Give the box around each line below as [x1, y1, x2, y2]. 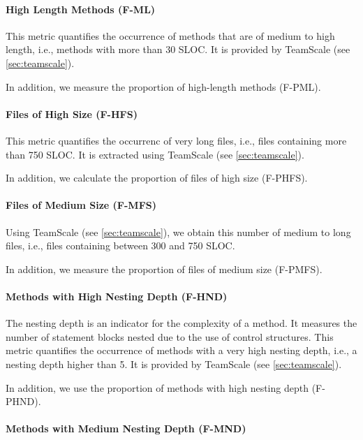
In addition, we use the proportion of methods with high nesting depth [6, 380, 309, 395]
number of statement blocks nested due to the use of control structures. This [6, 329, 334, 344]
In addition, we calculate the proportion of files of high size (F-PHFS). [6, 170, 308, 185]
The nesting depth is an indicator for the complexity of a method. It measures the [6, 316, 357, 330]
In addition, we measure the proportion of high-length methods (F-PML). [6, 79, 321, 94]
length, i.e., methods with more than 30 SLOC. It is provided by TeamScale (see [6, 42, 350, 57]
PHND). [6, 394, 41, 409]
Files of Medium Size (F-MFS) [6, 198, 156, 212]
